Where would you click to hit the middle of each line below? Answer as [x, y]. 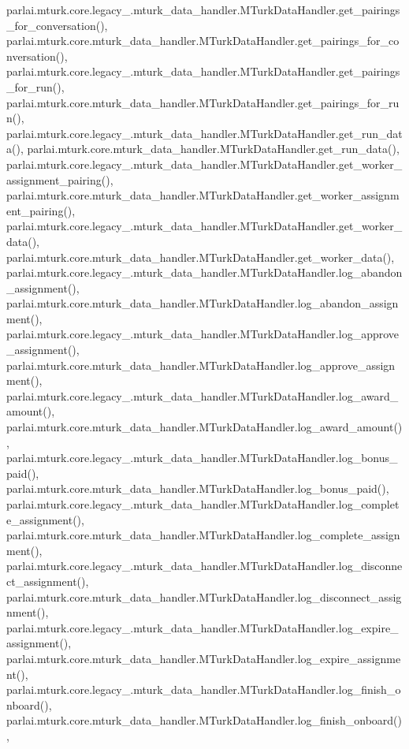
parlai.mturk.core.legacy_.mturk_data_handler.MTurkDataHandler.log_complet [203, 504]
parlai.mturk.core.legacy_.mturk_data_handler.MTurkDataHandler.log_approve [203, 334]
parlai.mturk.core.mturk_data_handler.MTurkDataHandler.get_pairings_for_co [203, 41]
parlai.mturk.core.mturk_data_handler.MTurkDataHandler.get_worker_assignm [203, 195]
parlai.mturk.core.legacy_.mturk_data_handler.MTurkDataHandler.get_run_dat [204, 133]
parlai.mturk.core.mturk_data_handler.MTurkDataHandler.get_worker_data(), [201, 257]
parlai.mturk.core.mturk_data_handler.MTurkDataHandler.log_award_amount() [204, 427]
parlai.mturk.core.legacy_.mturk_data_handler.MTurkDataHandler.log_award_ [203, 395]
